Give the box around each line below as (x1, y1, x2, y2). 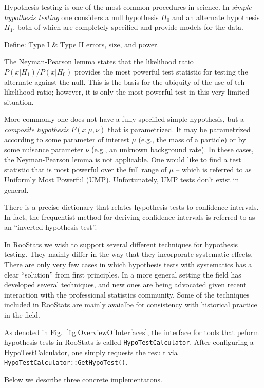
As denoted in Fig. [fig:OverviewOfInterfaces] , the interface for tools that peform (4, 326, 259, 337)
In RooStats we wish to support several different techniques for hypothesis (4, 238, 238, 249)
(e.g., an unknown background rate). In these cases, (91, 144, 254, 155)
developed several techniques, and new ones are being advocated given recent (4, 279, 247, 290)
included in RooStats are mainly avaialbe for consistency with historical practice (4, 299, 257, 310)
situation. (4, 96, 34, 107)
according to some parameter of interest (4, 134, 129, 144)
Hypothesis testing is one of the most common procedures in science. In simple (4, 2, 252, 12)
